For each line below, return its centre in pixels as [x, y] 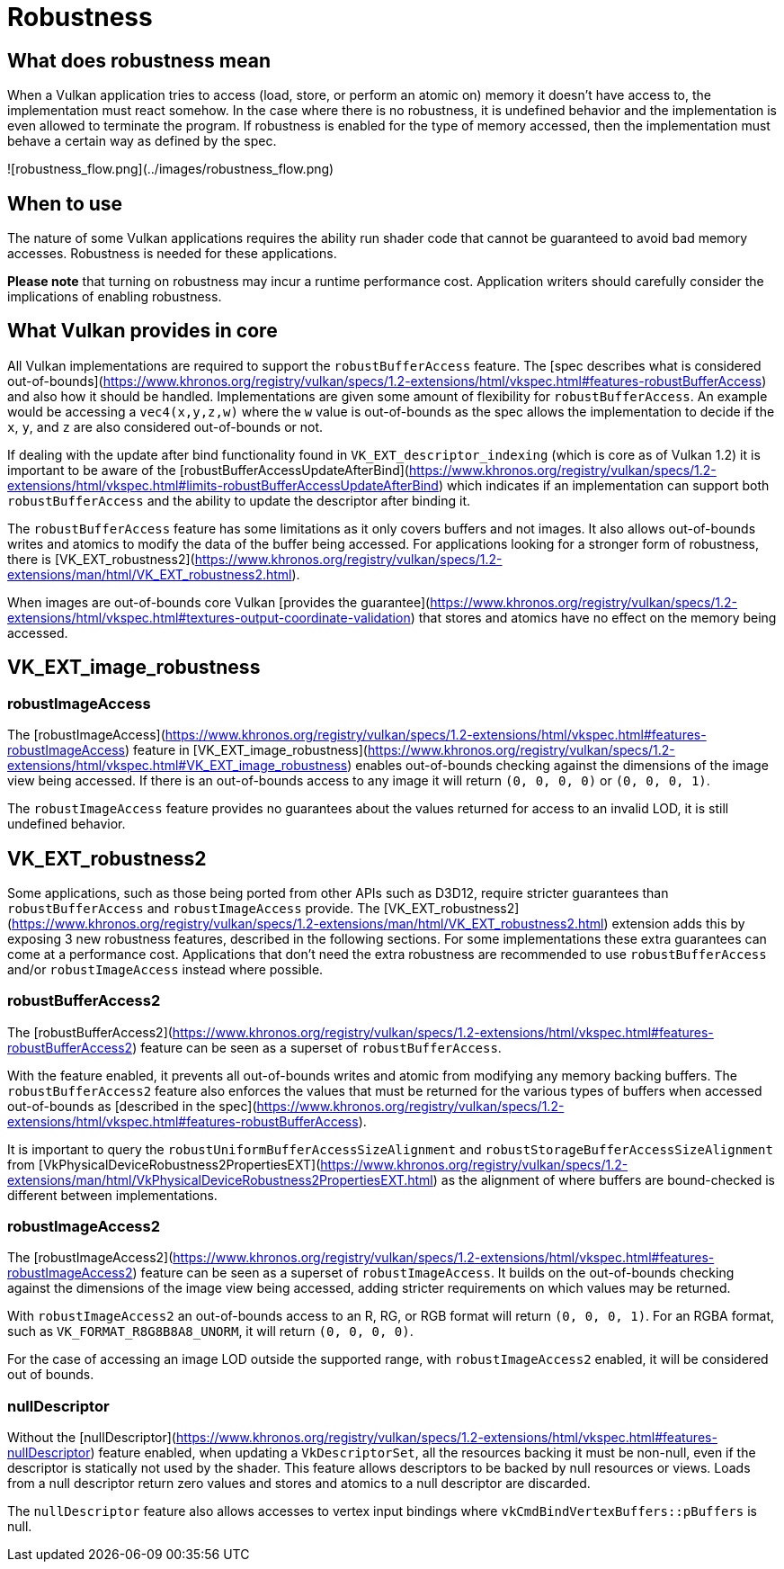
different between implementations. [112, 1195]
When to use [65, 203]
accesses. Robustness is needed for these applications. [172, 254]
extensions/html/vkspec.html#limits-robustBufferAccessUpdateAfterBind [223, 485]
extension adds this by [678, 923]
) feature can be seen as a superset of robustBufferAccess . [317, 1047]
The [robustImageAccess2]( [90, 1258]
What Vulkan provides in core [143, 331]
